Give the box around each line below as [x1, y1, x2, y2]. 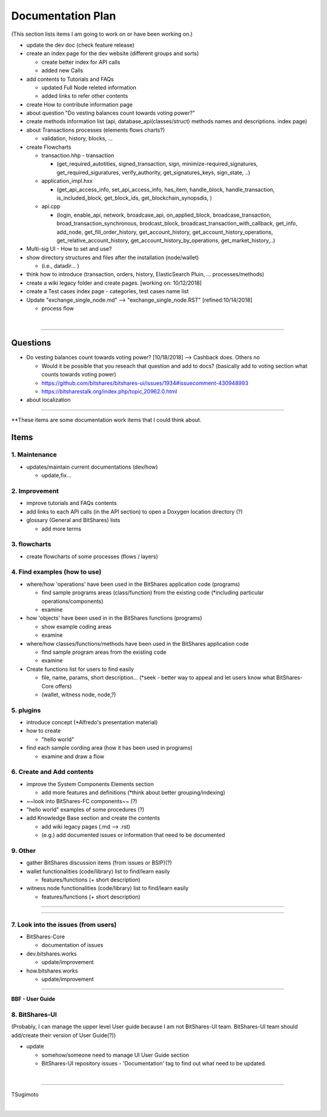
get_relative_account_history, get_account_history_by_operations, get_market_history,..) [56, 237, 276, 244]
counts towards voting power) [41, 371, 116, 378]
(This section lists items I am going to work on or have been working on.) [11, 30, 193, 38]
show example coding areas [41, 623, 112, 630]
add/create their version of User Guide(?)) [11, 1031, 116, 1039]
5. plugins [11, 706, 41, 715]
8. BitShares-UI [11, 1011, 58, 1019]
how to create [26, 727, 61, 735]
